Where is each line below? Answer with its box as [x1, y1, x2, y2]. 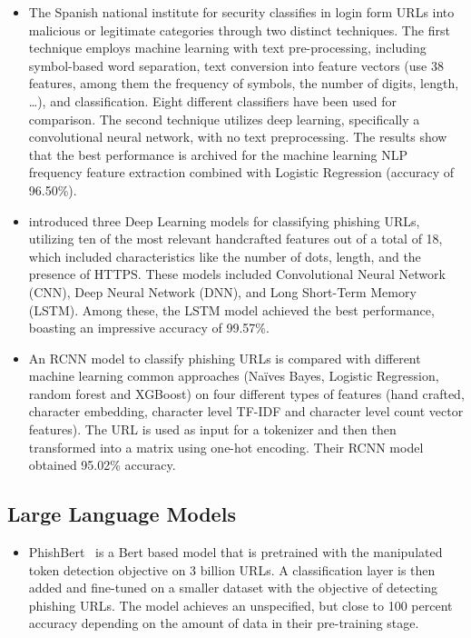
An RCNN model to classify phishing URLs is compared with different [28, 348, 421, 367]
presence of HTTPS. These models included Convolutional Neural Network [28, 264, 446, 284]
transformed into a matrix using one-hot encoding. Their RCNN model [28, 437, 424, 456]
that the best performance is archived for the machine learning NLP [28, 145, 408, 164]
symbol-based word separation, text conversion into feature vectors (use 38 [28, 55, 444, 75]
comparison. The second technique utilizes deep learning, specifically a [28, 109, 420, 128]
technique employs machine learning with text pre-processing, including [28, 38, 427, 57]
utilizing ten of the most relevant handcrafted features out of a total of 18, [28, 229, 443, 248]
